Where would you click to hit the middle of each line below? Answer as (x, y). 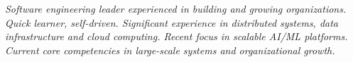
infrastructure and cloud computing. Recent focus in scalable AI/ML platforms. (176, 36)
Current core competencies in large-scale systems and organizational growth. (170, 50)
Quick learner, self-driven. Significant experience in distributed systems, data (172, 22)
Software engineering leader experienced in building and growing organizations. (176, 8)
